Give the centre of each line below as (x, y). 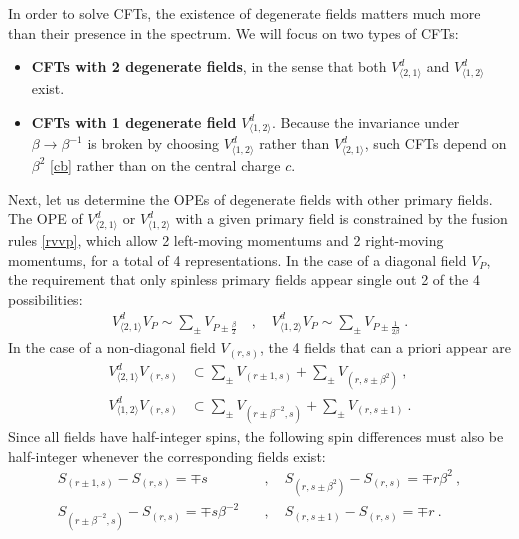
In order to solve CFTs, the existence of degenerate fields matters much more (244, 13)
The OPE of (45, 218)
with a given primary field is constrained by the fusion (341, 218)
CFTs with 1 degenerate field (134, 121)
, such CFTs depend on (435, 143)
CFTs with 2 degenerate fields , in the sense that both (209, 66)
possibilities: (45, 298)
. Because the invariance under (365, 121)
